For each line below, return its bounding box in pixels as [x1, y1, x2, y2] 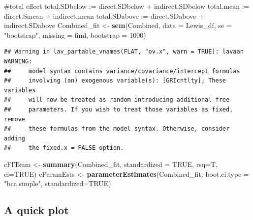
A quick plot [4, 202, 69, 218]
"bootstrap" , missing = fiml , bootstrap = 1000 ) [4, 29, 146, 40]
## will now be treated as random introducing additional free [4, 96, 230, 104]
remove [4, 115, 25, 123]
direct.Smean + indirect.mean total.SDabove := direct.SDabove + [4, 10, 204, 21]
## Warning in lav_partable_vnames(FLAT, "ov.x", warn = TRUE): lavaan [4, 48, 244, 55]
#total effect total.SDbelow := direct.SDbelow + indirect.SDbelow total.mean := [4, 1, 250, 11]
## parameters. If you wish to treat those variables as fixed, [4, 106, 233, 113]
